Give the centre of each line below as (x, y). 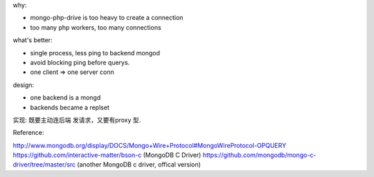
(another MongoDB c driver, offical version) (139, 165)
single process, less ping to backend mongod (95, 53)
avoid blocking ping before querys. (80, 62)
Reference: (28, 133)
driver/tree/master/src (44, 165)
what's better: (33, 40)
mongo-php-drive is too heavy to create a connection (107, 18)
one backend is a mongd (65, 97)
